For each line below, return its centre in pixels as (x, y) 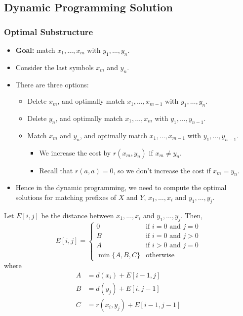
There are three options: (52, 84)
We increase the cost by (75, 152)
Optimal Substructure (49, 31)
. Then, (192, 215)
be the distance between (78, 215)
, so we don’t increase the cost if (162, 170)
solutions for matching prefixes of (66, 197)
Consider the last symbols (55, 67)
